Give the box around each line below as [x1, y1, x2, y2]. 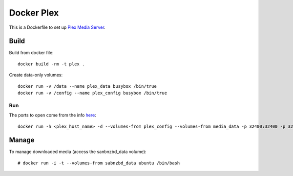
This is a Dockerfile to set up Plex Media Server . [9, 24, 105, 30]
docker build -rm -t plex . [18, 61, 85, 67]
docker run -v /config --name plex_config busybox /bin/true [18, 90, 167, 96]
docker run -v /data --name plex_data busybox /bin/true [18, 83, 157, 89]
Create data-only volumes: [9, 72, 63, 78]
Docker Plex [9, 7, 59, 18]
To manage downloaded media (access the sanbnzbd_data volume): [9, 149, 146, 155]
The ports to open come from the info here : [9, 112, 96, 118]
